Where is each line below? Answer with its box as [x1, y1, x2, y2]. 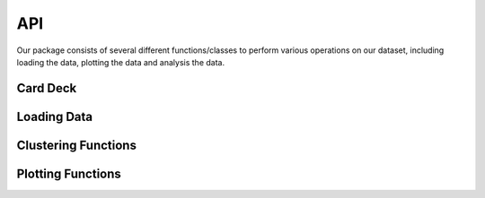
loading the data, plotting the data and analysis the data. [16, 56, 225, 67]
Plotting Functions [16, 166, 121, 181]
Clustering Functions [16, 137, 137, 152]
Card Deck [16, 81, 77, 96]
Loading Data [16, 108, 93, 125]
